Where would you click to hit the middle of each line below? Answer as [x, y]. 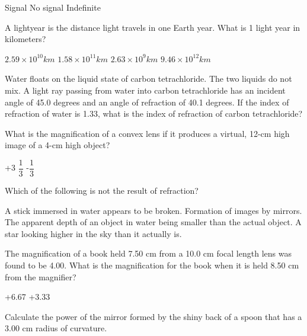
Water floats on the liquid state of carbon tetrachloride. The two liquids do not [148, 79]
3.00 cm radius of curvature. [56, 328]
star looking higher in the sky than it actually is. [93, 233]
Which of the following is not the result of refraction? [102, 190]
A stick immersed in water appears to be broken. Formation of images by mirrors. [153, 210]
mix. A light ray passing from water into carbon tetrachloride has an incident [145, 90]
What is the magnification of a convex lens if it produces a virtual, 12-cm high [147, 133]
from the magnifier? [41, 276]
